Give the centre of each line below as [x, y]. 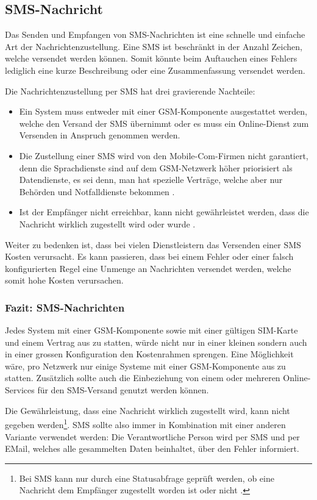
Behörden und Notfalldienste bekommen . [97, 191]
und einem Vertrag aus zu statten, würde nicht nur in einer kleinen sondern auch [156, 342]
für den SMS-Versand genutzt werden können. [123, 390]
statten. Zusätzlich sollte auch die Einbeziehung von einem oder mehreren [143, 378]
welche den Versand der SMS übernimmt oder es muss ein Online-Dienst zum [164, 123]
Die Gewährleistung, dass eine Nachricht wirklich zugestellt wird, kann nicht [148, 410]
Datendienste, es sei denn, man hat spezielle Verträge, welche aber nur [151, 180]
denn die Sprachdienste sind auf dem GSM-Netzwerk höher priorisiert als [156, 167]
